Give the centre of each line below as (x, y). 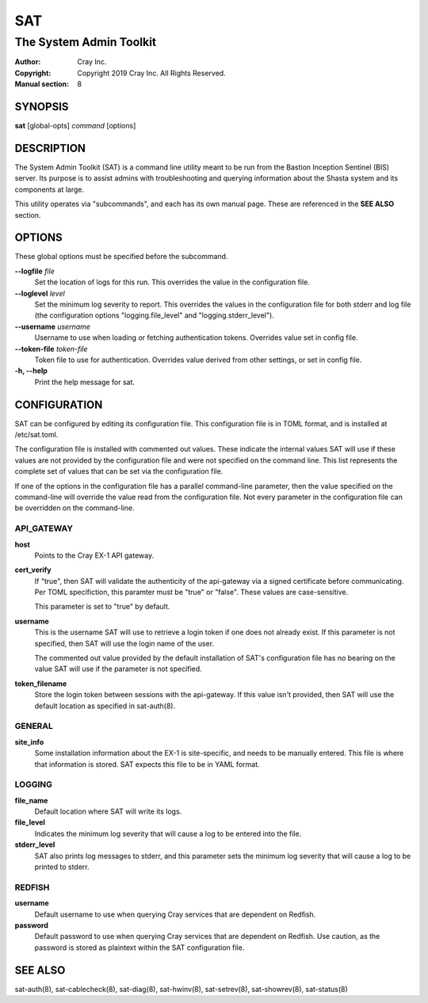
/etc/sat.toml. (36, 435)
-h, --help (31, 371)
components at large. (50, 189)
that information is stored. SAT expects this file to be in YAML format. (147, 764)
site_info (29, 742)
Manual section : (42, 84)
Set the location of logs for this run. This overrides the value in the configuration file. (172, 282)
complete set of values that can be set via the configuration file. (119, 471)
